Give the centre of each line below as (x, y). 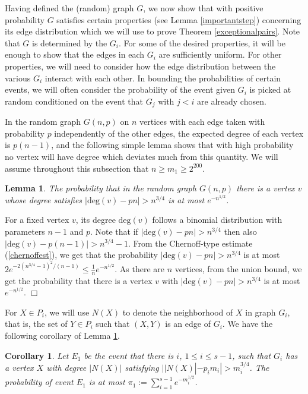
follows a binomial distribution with (217, 220)
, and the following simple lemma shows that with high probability (172, 145)
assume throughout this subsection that (77, 168)
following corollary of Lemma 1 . (62, 335)
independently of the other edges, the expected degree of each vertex (179, 133)
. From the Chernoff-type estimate (190, 243)
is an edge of (188, 324)
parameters (25, 231)
